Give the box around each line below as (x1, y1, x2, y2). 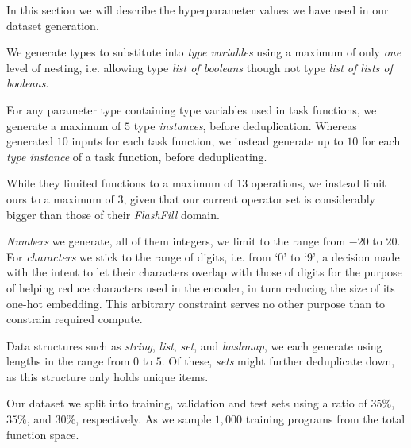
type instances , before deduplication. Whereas (133, 117, 357, 133)
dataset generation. (6, 17, 99, 33)
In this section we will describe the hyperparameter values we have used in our (6, 2, 389, 17)
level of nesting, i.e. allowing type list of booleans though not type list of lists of (6, 59, 393, 75)
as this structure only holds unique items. (6, 368, 209, 384)
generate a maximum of (6, 117, 121, 133)
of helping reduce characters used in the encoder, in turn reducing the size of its (6, 279, 395, 295)
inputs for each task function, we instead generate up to (71, 133, 344, 149)
